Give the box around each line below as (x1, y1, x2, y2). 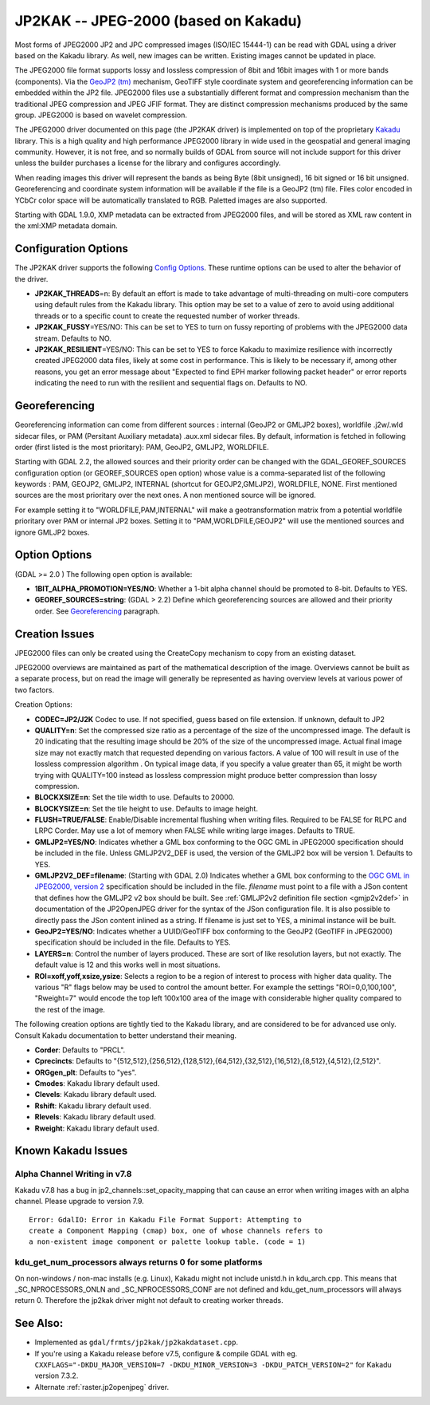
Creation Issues (14, 627, 95, 641)
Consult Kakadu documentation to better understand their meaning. (14, 1030, 237, 1040)
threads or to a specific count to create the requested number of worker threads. (34, 311, 300, 321)
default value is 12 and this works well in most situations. (34, 960, 221, 969)
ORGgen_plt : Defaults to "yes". (34, 1068, 137, 1077)
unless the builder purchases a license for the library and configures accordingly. (14, 158, 281, 168)
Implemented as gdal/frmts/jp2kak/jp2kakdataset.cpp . (34, 1337, 239, 1348)
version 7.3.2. (34, 1371, 79, 1380)
